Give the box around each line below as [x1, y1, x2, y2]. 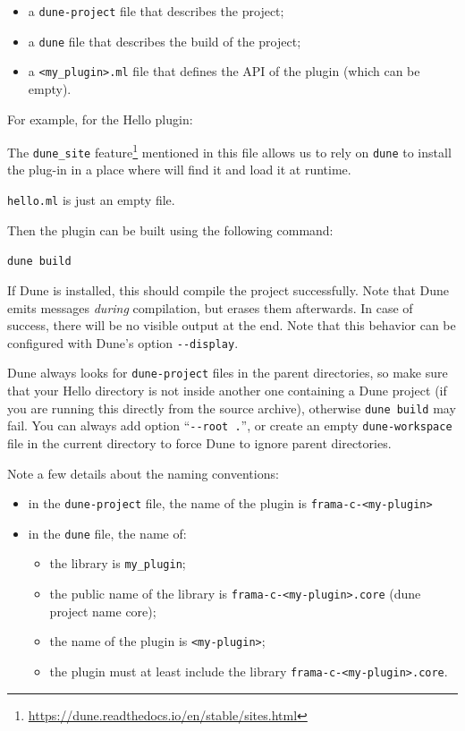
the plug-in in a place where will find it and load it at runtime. [7, 160, 351, 179]
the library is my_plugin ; [49, 554, 186, 573]
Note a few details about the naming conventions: [7, 463, 279, 482]
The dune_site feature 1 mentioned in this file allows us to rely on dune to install [7, 140, 452, 161]
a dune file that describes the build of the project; [28, 31, 301, 50]
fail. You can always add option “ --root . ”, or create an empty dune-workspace [7, 416, 452, 435]
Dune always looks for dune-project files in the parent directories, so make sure [7, 363, 448, 382]
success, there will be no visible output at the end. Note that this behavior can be [7, 316, 456, 335]
